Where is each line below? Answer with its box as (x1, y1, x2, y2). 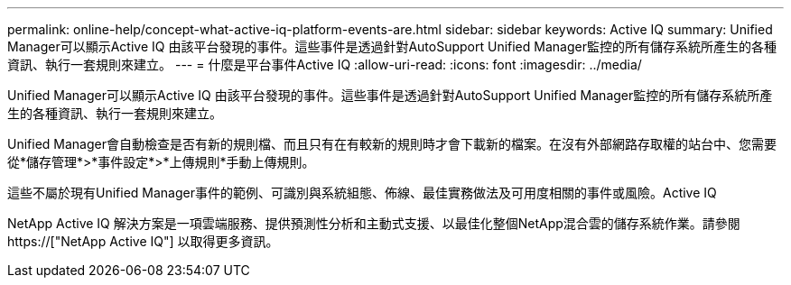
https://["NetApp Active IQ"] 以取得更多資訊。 (7, 234, 279, 249)
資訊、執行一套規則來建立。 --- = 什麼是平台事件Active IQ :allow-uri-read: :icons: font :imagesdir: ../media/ (7, 57, 642, 72)
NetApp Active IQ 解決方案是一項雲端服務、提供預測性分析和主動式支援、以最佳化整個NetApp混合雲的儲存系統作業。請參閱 (7, 216, 740, 231)
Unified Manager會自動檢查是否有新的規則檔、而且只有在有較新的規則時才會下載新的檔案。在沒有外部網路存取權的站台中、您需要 (7, 136, 777, 152)
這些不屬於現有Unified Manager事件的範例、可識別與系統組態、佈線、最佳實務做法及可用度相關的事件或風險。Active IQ (7, 185, 717, 200)
